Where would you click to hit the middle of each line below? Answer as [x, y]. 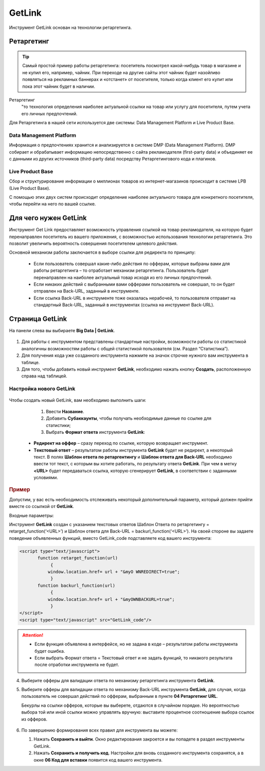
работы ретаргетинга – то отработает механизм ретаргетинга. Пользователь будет [121, 270]
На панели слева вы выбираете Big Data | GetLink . [62, 331]
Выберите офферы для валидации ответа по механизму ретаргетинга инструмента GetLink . [118, 680]
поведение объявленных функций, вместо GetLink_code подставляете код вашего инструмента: [110, 538]
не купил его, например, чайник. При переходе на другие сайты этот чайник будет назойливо [121, 72]
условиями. [46, 478]
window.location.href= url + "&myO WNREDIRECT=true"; [114, 572]
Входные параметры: [31, 515]
